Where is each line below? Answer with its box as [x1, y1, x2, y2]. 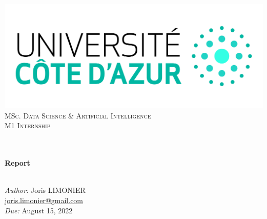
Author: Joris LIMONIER [5, 185, 86, 195]
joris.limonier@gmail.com [5, 195, 84, 206]
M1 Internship [5, 120, 51, 131]
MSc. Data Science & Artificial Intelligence [5, 110, 151, 121]
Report [5, 157, 30, 168]
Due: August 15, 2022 [5, 205, 73, 215]
